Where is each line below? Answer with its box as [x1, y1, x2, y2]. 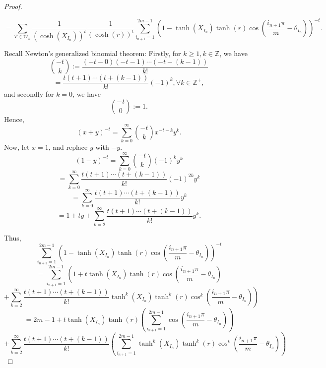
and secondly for [4, 89, 54, 99]
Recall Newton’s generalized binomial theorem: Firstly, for [4, 48, 181, 59]
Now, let [4, 142, 30, 152]
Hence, [4, 114, 24, 124]
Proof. [4, 1, 22, 11]
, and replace [48, 142, 88, 152]
